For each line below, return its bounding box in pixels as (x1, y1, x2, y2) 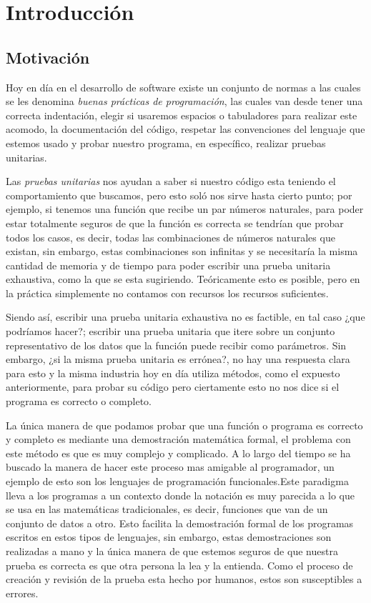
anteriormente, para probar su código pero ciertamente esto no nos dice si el (6, 379, 340, 394)
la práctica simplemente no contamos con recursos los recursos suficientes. (6, 285, 329, 300)
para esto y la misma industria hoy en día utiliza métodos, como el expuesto (6, 365, 340, 380)
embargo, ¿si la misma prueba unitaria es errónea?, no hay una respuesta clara (6, 352, 350, 367)
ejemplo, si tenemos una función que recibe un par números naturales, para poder (6, 201, 364, 216)
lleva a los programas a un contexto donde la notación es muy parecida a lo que (6, 487, 355, 502)
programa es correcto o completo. (6, 394, 152, 409)
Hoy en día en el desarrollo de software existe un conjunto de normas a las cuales (6, 79, 361, 94)
